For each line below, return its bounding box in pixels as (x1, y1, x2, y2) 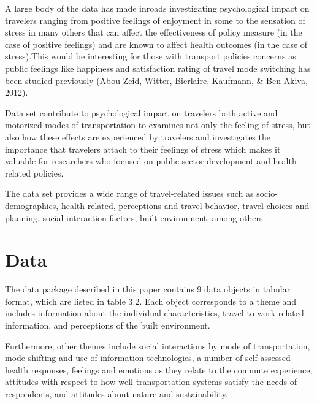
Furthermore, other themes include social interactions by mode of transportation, (5, 339, 310, 352)
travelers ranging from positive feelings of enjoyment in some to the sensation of (5, 13, 305, 26)
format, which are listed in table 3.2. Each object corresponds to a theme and (5, 294, 297, 307)
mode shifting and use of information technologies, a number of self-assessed (5, 351, 291, 364)
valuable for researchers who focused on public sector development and (5, 154, 270, 167)
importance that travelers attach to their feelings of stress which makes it (5, 142, 281, 155)
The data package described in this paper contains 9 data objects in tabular (5, 283, 291, 295)
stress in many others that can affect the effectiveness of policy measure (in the (5, 26, 302, 39)
